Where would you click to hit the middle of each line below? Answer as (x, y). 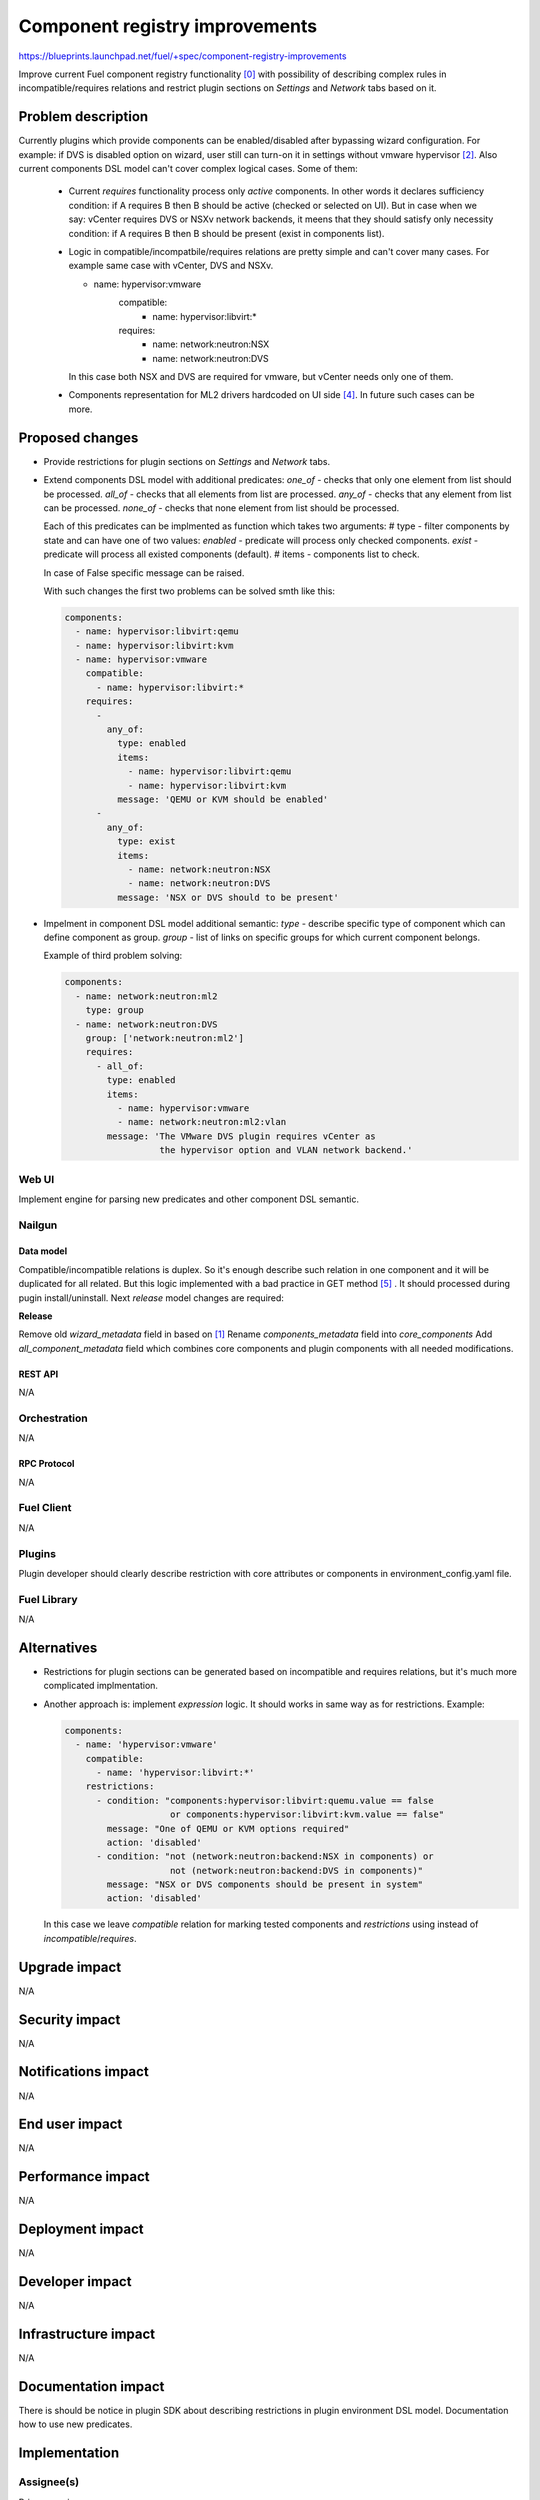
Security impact (69, 2019)
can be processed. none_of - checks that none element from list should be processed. (221, 507)
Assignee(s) (49, 2482)
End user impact (70, 2124)
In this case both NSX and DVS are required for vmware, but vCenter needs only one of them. (261, 377)
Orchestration (53, 1418)
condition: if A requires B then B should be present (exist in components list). (226, 233)
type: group (115, 1010)
